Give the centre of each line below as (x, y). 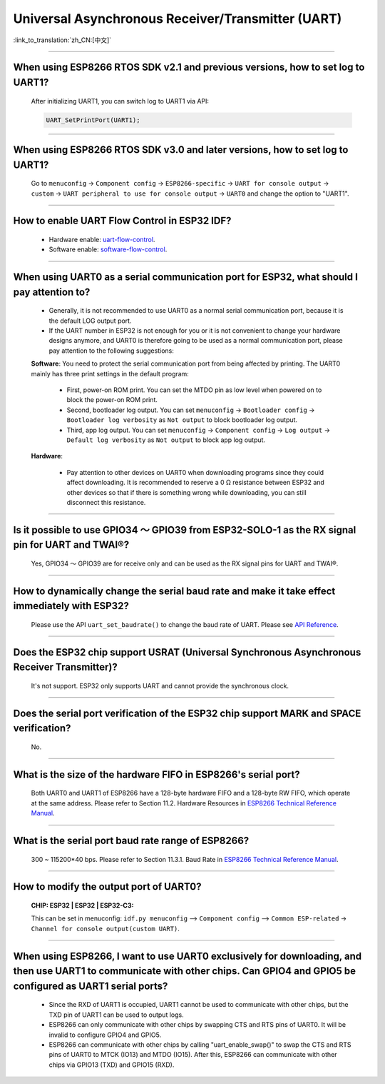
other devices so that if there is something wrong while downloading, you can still (186, 492)
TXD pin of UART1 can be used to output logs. (117, 1015)
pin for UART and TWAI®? (71, 545)
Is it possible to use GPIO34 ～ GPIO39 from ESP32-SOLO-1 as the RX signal (185, 530)
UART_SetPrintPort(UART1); (93, 120)
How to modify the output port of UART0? (107, 887)
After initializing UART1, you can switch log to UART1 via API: (120, 101)
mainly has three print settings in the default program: (110, 373)
